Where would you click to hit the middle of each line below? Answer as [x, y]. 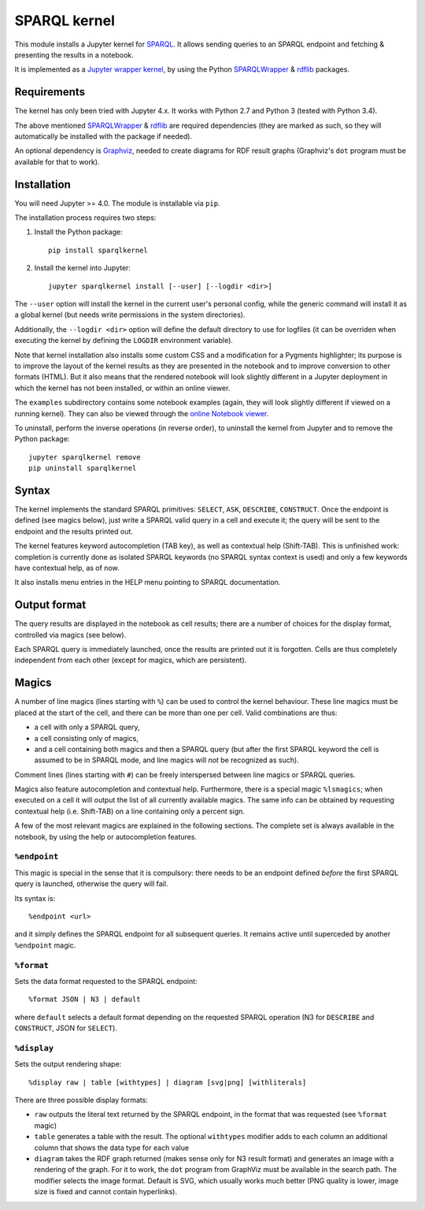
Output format [50, 605]
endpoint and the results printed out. [74, 531]
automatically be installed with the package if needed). [103, 136]
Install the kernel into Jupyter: [83, 268]
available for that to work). [57, 162]
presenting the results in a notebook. [74, 54]
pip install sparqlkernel [98, 250]
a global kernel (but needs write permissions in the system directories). [130, 315]
